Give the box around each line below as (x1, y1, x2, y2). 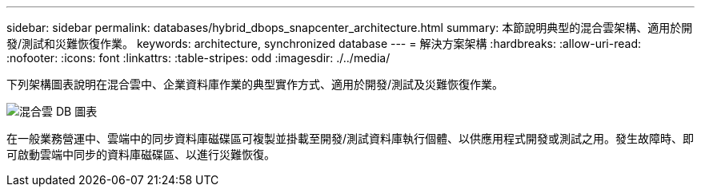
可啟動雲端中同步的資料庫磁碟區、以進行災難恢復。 (6, 148, 275, 161)
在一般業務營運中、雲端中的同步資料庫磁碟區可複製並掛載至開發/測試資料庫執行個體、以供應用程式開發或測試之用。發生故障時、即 (6, 132, 695, 145)
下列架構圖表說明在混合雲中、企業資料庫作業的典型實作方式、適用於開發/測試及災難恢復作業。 (6, 77, 504, 91)
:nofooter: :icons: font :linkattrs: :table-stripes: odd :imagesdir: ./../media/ (6, 51, 391, 65)
